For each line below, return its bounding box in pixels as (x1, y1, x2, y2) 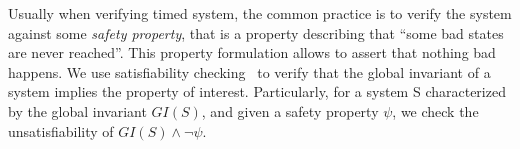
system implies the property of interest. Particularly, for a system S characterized (8, 81, 506, 102)
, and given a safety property (201, 100, 379, 121)
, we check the (392, 100, 479, 121)
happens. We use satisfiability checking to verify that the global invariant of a (8, 61, 491, 82)
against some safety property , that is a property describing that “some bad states (8, 22, 504, 43)
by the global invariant (8, 100, 147, 121)
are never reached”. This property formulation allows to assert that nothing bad (8, 42, 496, 63)
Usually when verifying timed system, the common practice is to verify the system (8, 3, 512, 23)
